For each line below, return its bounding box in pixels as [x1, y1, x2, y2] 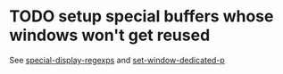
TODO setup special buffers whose [9, 6, 274, 27]
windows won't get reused [9, 25, 211, 45]
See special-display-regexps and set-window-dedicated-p [9, 54, 225, 65]
